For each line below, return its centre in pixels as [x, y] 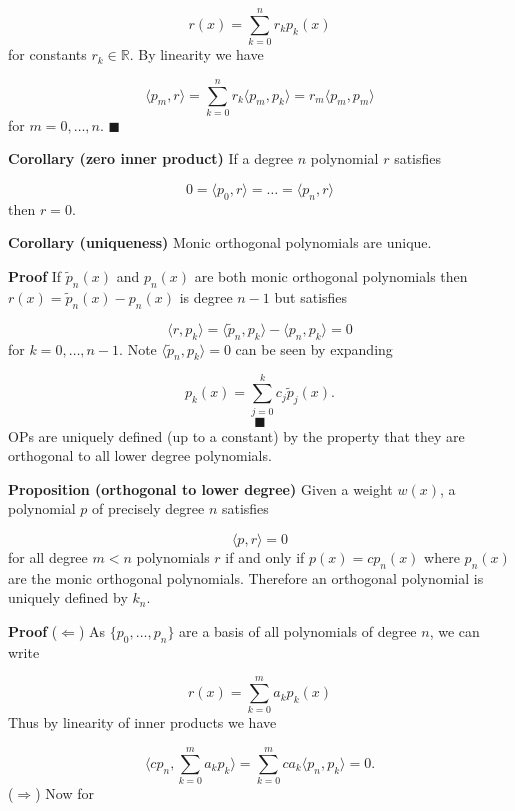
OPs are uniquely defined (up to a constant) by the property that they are [236, 435]
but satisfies [311, 296]
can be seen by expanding [314, 348]
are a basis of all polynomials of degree [298, 630]
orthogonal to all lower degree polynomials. [140, 455]
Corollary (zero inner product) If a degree [151, 158]
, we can [454, 630]
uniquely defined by [68, 597]
